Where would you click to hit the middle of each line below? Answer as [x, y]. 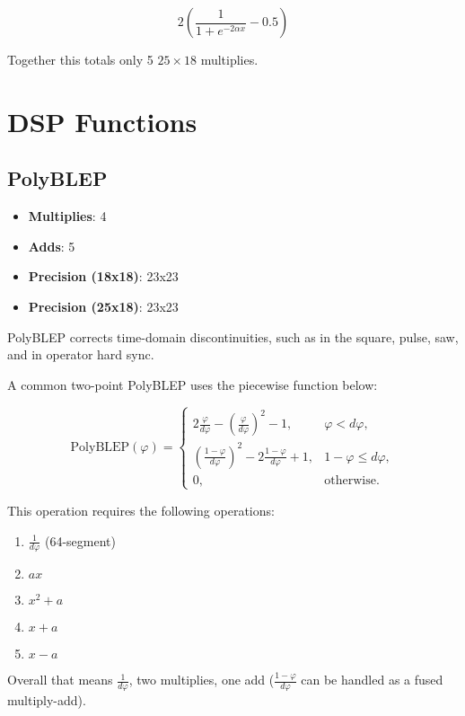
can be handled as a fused [372, 680]
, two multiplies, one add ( [202, 680]
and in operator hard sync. [81, 354]
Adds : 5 [52, 246]
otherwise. [352, 480]
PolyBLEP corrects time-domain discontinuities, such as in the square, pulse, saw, [233, 336]
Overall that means [60, 680]
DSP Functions [102, 121]
